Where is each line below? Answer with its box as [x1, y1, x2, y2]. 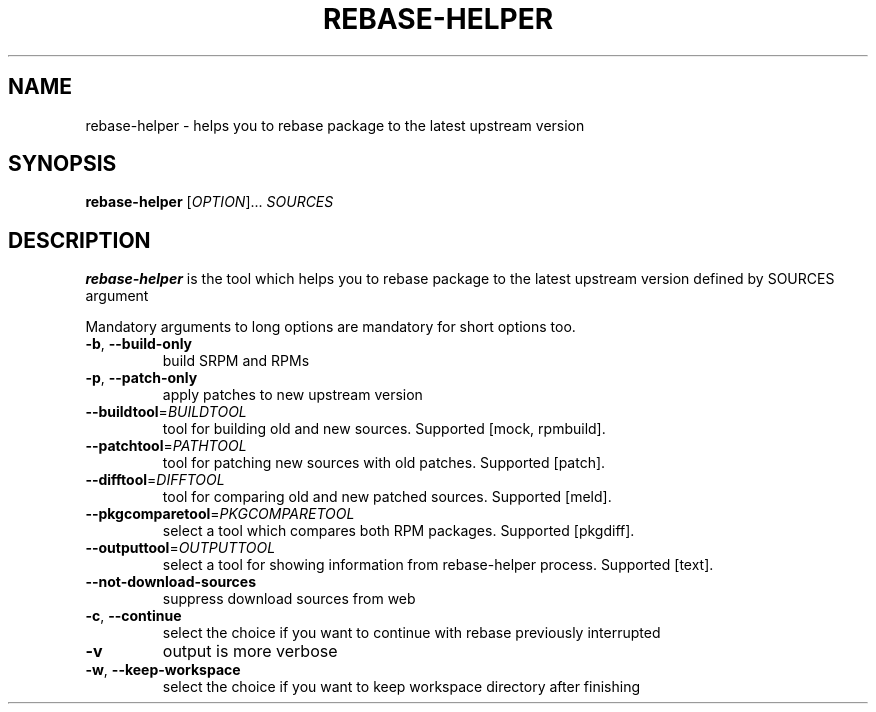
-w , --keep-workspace [85, 661, 241, 679]
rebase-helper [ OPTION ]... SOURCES [85, 193, 334, 211]
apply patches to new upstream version [162, 386, 423, 404]
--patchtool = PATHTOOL [85, 437, 247, 455]
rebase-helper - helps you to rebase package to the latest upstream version [85, 116, 585, 134]
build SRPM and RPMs [162, 352, 310, 370]
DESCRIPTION [8, 227, 151, 253]
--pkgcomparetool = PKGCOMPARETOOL [85, 505, 355, 523]
